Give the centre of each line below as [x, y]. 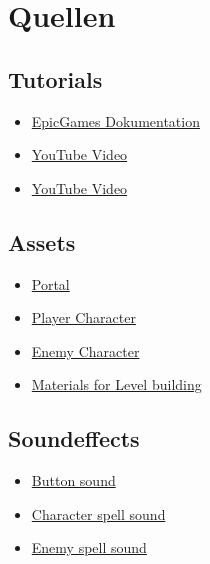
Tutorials [55, 78]
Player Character [83, 317]
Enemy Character [85, 350]
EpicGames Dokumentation [115, 120]
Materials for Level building [116, 384]
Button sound [73, 480]
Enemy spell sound [89, 547]
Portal [50, 283]
